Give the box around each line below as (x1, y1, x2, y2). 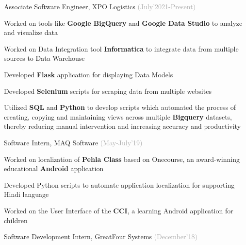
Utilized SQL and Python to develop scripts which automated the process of (4, 102, 236, 112)
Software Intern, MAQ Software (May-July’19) (4, 137, 143, 147)
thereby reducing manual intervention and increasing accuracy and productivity (4, 121, 241, 131)
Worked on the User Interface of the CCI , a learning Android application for (4, 205, 233, 215)
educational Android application (4, 163, 104, 174)
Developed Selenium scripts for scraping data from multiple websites (4, 86, 212, 96)
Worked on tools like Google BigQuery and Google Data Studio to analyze (4, 17, 243, 28)
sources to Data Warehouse (4, 53, 85, 63)
